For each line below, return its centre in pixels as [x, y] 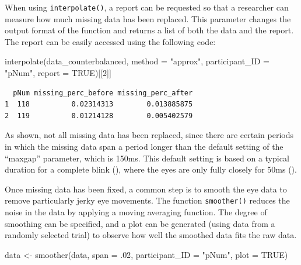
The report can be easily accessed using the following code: [110, 41]
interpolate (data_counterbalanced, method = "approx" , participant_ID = [137, 61]
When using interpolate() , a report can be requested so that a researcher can [147, 7]
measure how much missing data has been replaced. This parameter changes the [148, 18]
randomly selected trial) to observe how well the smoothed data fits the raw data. [151, 235]
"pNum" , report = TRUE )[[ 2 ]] [58, 73]
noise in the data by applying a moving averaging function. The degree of [136, 212]
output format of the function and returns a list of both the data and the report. [149, 30]
